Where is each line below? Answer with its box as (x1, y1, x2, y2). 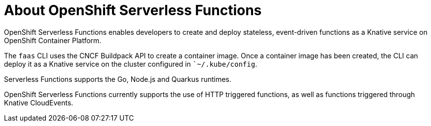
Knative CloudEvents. (4, 98, 73, 107)
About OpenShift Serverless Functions (4, 2, 262, 19)
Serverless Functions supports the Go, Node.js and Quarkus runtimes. (4, 75, 232, 83)
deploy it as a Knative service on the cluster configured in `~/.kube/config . (4, 59, 257, 68)
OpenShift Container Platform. (4, 36, 102, 45)
